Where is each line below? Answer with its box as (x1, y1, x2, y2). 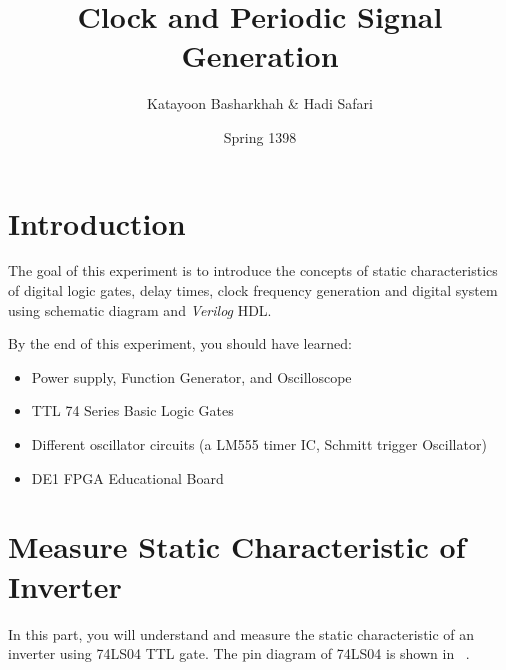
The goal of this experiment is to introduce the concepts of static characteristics (8, 260, 498, 281)
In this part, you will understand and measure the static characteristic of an (8, 623, 475, 644)
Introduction (8, 202, 186, 243)
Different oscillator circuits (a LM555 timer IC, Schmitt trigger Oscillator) (31, 434, 487, 454)
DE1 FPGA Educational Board (31, 467, 224, 488)
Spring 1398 (223, 126, 297, 147)
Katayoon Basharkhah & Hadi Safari (147, 93, 373, 114)
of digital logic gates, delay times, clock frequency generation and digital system (8, 280, 498, 301)
